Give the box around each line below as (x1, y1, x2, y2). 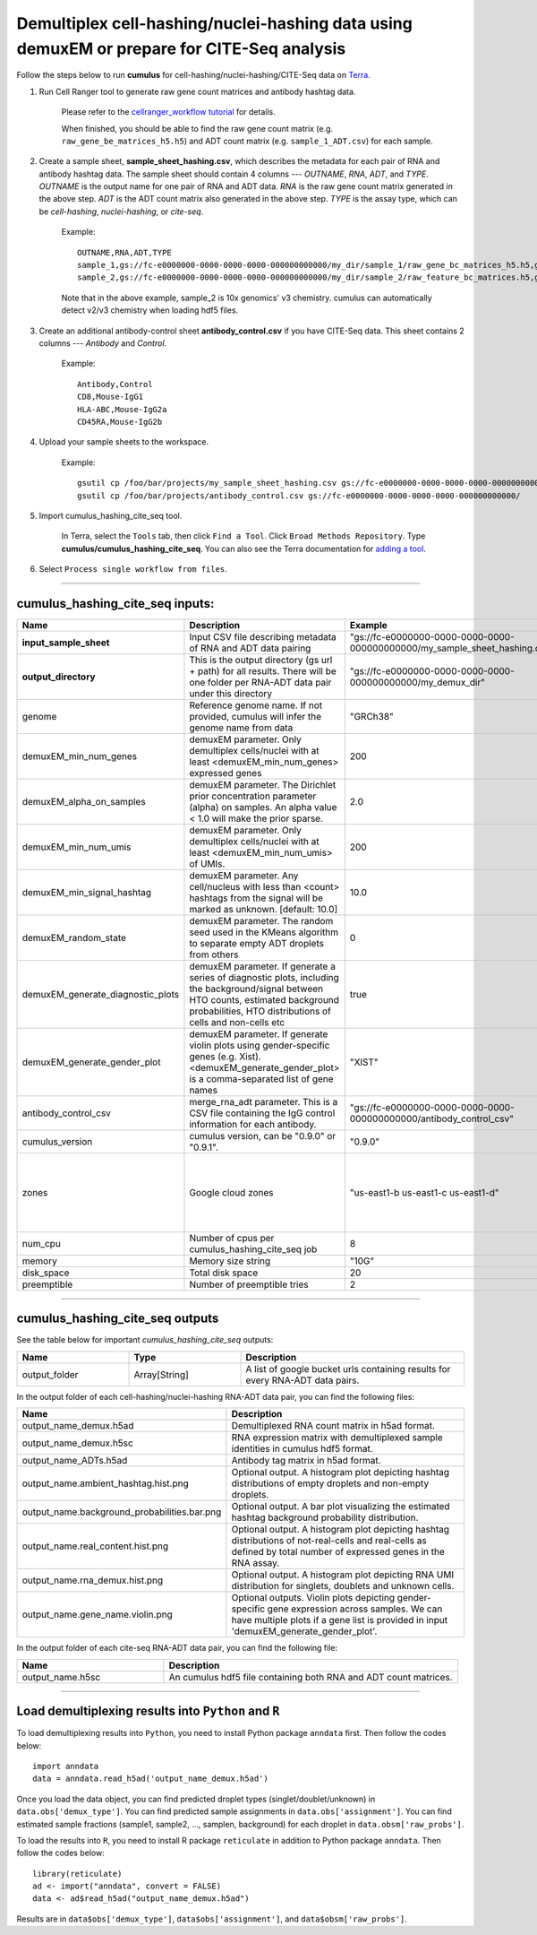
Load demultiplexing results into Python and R (16, 1704, 280, 1719)
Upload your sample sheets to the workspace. (38, 436, 209, 447)
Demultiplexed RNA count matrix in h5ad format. (231, 1420, 436, 1432)
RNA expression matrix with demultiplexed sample (231, 1431, 443, 1444)
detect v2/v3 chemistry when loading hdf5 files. (61, 305, 239, 315)
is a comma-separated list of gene (189, 1072, 335, 1084)
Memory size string (189, 1255, 271, 1267)
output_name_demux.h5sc (21, 1437, 133, 1449)
